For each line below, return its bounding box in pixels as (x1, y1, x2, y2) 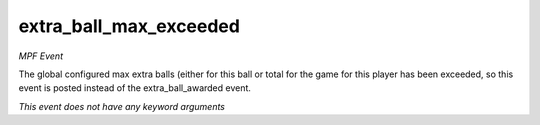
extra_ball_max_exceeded (18, 15, 240, 37)
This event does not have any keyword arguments (18, 100, 225, 112)
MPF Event (18, 50, 64, 62)
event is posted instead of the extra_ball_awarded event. (18, 82, 252, 94)
